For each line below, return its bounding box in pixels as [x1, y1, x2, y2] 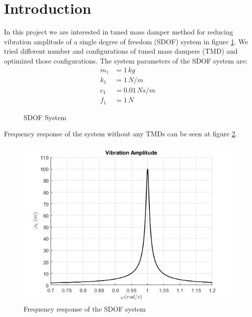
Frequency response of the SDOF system [24, 304, 146, 314]
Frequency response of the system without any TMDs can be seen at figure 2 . [4, 128, 237, 139]
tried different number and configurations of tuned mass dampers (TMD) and [4, 46, 238, 56]
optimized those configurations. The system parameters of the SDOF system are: [4, 55, 248, 65]
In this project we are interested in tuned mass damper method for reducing [4, 27, 233, 37]
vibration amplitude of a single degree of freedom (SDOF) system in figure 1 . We [4, 36, 248, 46]
